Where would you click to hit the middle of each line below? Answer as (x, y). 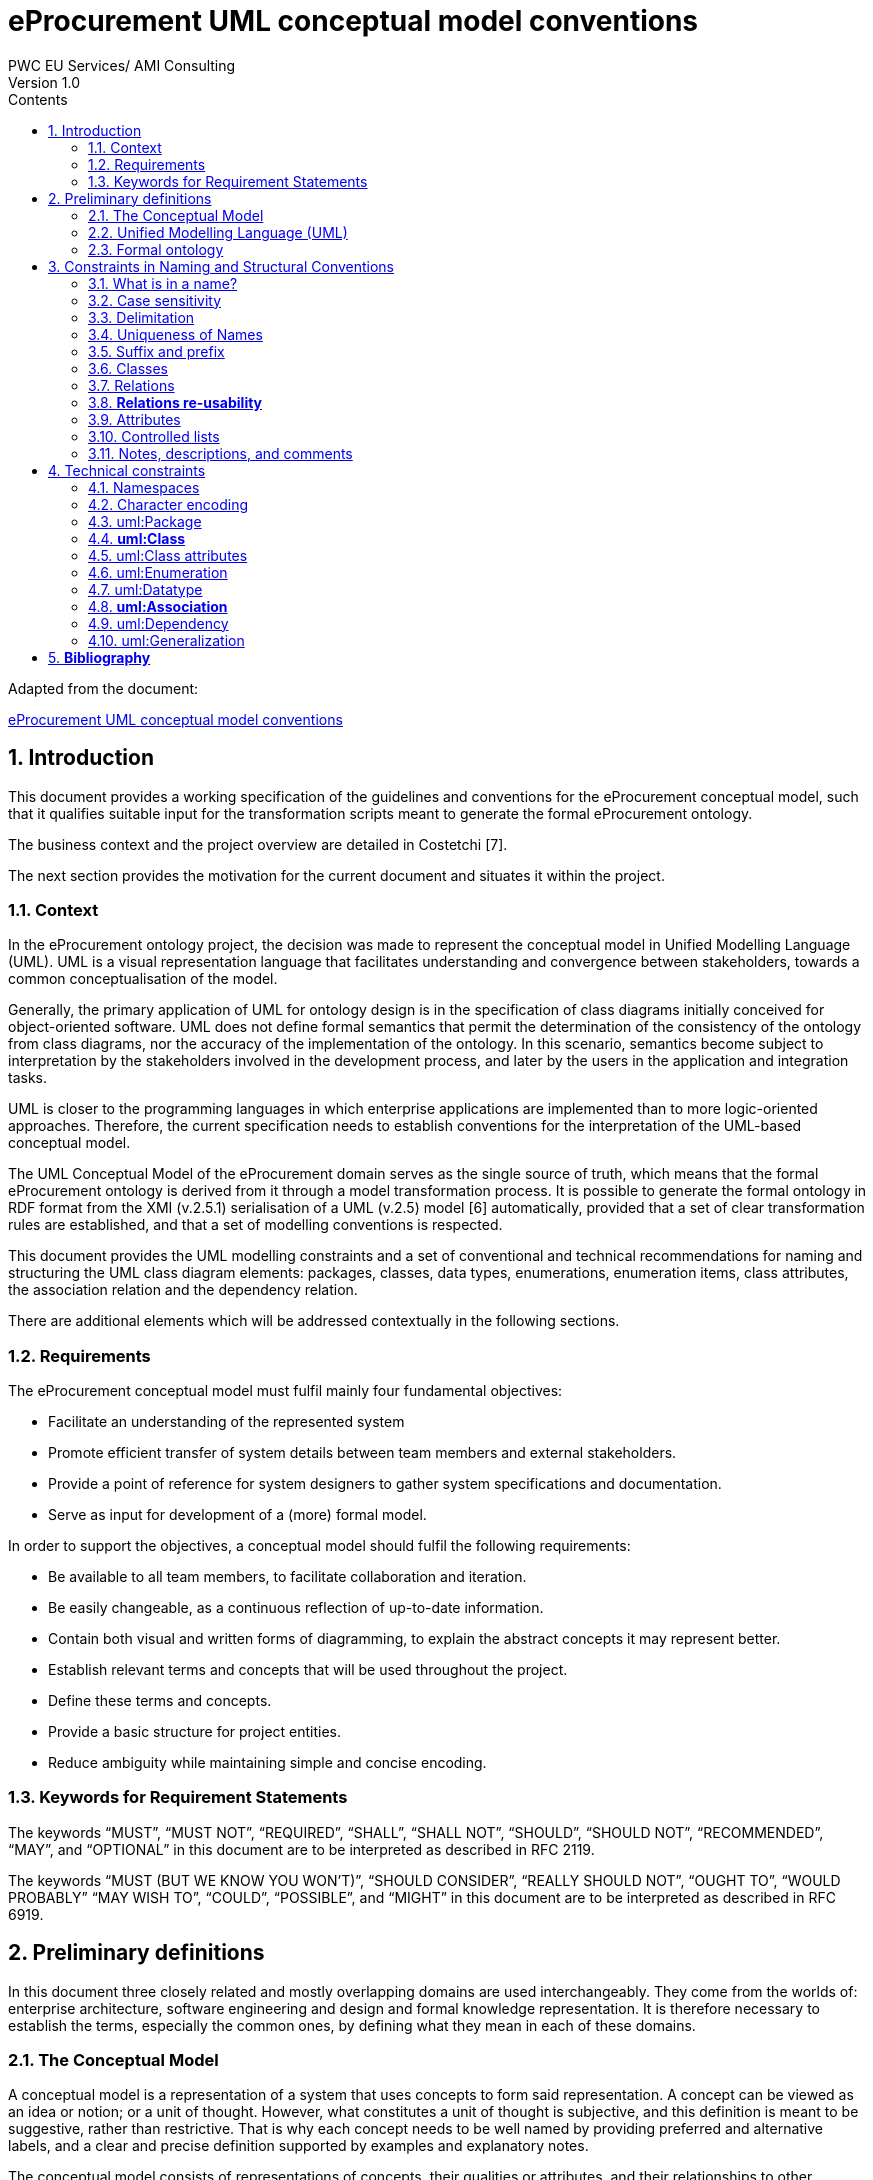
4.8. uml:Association (158, 606)
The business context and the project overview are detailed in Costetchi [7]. (258, 844)
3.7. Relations (131, 385)
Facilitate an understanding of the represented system (226, 1422)
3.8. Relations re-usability (175, 402)
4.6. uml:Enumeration (158, 572)
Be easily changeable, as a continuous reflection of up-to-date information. (296, 1608)
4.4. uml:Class (137, 538)
